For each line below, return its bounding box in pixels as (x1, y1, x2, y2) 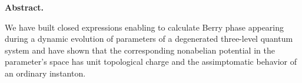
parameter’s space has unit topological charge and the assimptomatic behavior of (5, 55, 297, 68)
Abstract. (5, 1, 44, 13)
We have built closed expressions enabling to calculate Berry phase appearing (5, 21, 284, 33)
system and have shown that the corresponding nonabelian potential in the (5, 44, 275, 56)
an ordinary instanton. (5, 67, 86, 79)
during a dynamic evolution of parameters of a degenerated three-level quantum (5, 32, 293, 45)
